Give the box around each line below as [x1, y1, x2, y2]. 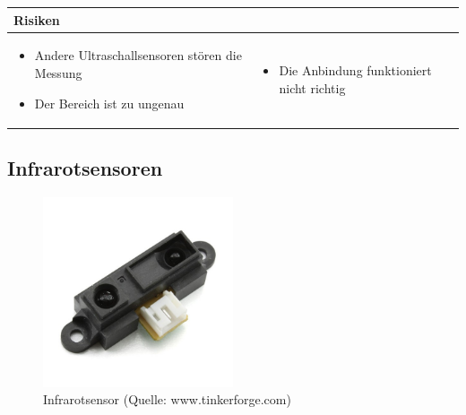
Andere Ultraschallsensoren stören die [34, 46, 242, 65]
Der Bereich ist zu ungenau [34, 93, 185, 112]
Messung [34, 63, 82, 82]
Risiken [13, 10, 60, 29]
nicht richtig [279, 78, 346, 97]
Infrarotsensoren [7, 154, 163, 182]
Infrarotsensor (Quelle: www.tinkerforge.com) [43, 390, 291, 409]
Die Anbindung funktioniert [279, 61, 432, 80]
